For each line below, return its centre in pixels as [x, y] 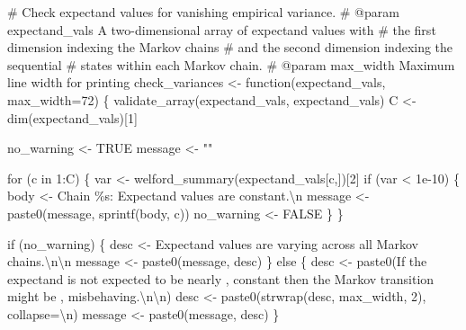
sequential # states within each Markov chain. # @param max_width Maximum [231, 64]
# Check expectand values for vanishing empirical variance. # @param [203, 12]
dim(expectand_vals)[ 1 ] [72, 117]
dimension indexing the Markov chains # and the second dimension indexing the [230, 47]
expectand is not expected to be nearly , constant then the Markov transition [221, 278]
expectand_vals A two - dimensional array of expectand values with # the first [222, 29]
